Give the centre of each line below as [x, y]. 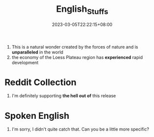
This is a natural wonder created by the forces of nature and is [75, 47]
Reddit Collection [41, 82]
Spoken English [37, 116]
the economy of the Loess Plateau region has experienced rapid [77, 57]
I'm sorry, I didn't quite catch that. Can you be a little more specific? [80, 129]
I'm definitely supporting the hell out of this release [64, 96]
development [25, 62]
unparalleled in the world [37, 52]
